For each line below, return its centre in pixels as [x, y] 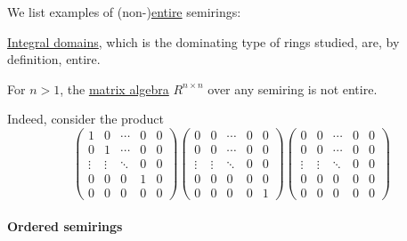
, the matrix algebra [114, 88]
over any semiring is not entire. [293, 88]
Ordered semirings [65, 225]
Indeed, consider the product [85, 119]
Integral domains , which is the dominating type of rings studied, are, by [203, 41]
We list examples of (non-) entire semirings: [124, 12]
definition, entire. [54, 59]
